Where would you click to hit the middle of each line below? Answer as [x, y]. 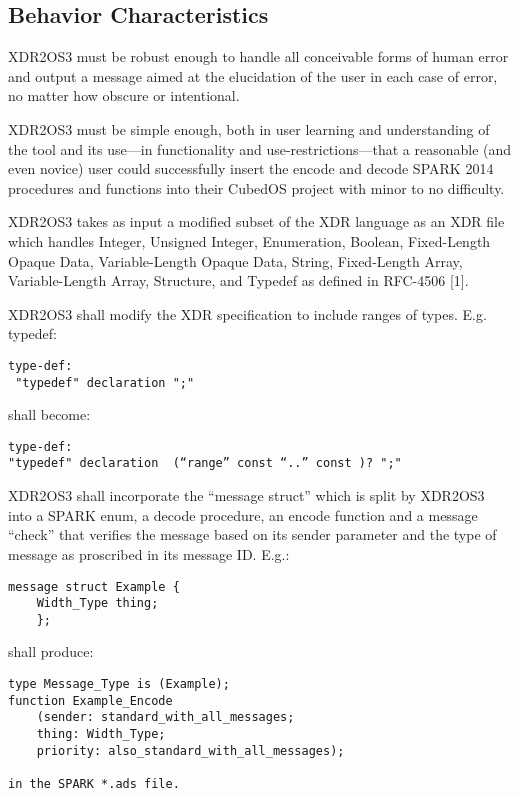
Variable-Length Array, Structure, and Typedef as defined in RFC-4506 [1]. [238, 280]
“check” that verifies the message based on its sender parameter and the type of [252, 534]
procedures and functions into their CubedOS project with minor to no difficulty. [256, 187]
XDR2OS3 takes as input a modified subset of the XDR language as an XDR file [256, 221]
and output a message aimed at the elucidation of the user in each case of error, [253, 75]
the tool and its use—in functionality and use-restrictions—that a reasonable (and [260, 148]
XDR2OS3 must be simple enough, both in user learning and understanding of [249, 128]
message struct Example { [94, 586]
